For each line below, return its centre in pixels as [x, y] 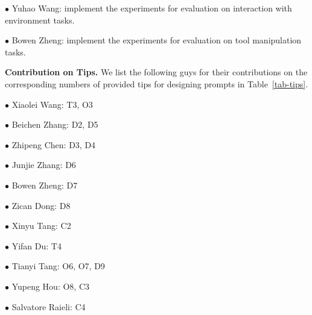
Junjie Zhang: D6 [44, 165]
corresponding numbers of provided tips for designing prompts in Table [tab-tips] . [157, 83]
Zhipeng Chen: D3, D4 [54, 144]
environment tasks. [40, 20]
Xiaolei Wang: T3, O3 [52, 104]
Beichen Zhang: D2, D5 [55, 124]
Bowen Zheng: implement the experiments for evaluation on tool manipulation [157, 40]
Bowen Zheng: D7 [45, 185]
